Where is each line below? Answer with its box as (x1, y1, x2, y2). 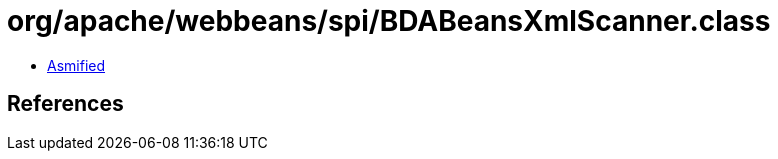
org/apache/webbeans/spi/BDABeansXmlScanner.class (7, 4, 771, 38)
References (7, 91, 124, 117)
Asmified (47, 56, 106, 74)
